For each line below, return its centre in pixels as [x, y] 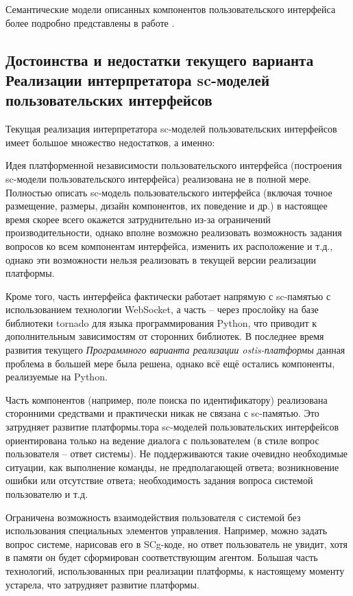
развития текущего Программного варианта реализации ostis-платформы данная [175, 350]
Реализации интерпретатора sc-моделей [137, 79]
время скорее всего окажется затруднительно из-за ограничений [138, 219]
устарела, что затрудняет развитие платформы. [102, 584]
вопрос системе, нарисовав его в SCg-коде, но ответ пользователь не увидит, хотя [176, 543]
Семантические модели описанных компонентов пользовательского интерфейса [171, 9]
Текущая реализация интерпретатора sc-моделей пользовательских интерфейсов [171, 129]
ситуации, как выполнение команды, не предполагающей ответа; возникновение [172, 467]
